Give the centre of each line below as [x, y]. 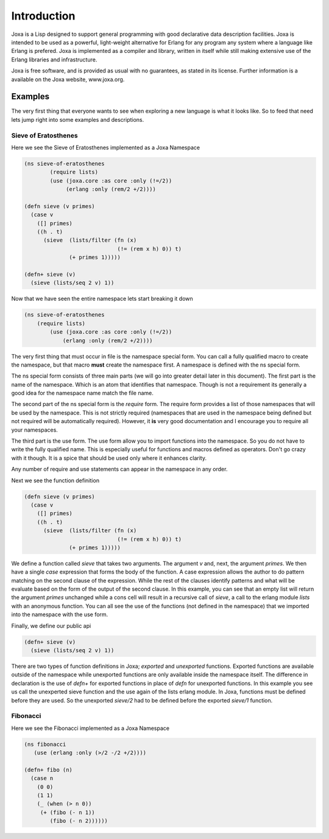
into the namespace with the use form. [60, 614]
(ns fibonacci [45, 744]
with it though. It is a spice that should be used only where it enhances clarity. [109, 458]
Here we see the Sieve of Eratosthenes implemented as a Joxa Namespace [106, 147]
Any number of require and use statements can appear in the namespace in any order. [119, 469]
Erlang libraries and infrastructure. [54, 59]
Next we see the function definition [55, 480]
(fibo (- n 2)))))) [79, 821]
